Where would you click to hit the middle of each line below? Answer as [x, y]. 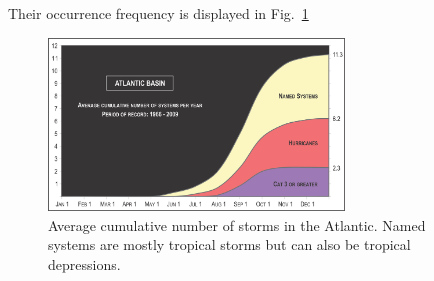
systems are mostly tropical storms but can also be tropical [229, 244]
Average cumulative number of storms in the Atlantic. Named [237, 224]
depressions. [84, 263]
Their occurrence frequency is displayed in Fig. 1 [158, 13]
